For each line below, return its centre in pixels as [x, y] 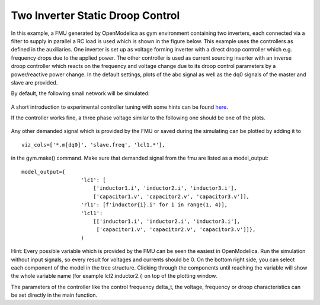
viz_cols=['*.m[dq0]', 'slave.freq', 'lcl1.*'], [93, 145]
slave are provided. [34, 82]
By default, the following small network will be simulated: [80, 93]
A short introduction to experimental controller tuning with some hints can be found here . [119, 107]
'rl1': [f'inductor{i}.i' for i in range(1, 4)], [154, 205]
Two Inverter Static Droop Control [95, 15]
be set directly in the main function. [54, 295]
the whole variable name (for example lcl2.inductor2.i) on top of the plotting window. [114, 276]
